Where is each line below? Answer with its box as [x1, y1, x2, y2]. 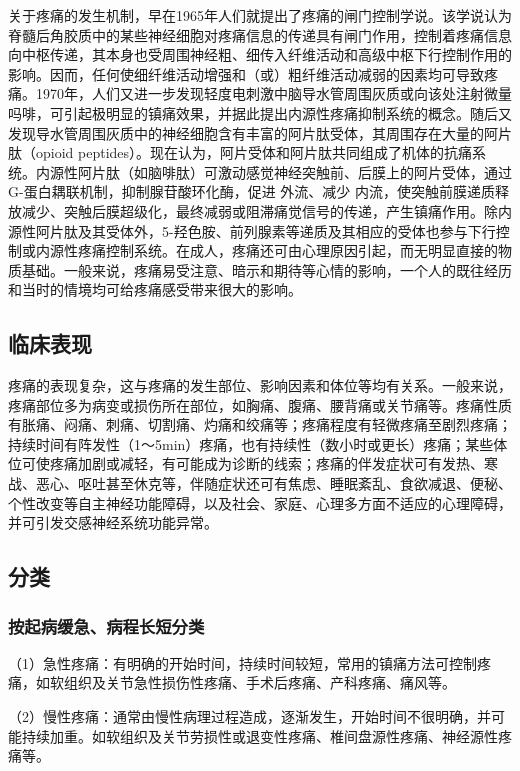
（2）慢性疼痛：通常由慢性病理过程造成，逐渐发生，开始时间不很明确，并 [8, 706, 491, 727]
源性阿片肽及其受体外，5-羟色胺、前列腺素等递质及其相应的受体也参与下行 [8, 220, 496, 241]
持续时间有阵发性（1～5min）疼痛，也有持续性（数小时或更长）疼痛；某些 [8, 433, 494, 454]
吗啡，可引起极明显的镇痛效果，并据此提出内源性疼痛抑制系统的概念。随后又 [8, 102, 512, 123]
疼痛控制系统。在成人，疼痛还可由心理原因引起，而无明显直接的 [77, 240, 498, 261]
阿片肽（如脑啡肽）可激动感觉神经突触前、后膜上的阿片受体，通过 [77, 161, 512, 182]
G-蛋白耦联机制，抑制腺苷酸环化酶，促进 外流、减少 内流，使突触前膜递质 [8, 181, 495, 202]
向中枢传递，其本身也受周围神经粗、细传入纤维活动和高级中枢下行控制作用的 [8, 44, 512, 65]
